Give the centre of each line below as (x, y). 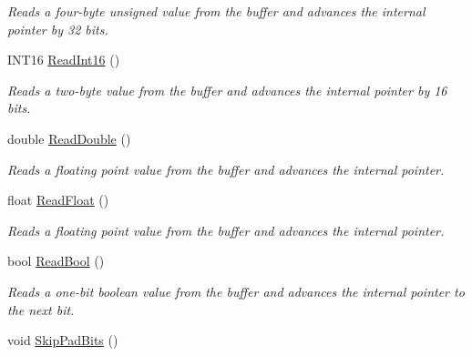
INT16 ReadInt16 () (64, 60)
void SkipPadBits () (63, 340)
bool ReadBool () (56, 261)
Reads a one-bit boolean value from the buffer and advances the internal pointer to (236, 291)
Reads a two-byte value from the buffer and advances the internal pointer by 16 (227, 90)
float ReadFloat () (58, 200)
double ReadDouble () (69, 138)
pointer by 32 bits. (58, 29)
